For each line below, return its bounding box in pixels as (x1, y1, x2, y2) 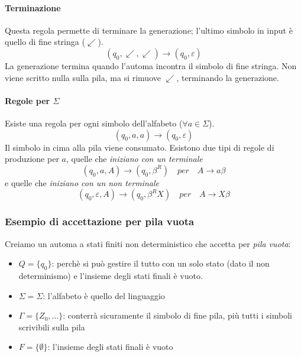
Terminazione (5, 1, 61, 14)
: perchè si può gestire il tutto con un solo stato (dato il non (51, 257, 270, 270)
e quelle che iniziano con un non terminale (5, 176, 159, 189)
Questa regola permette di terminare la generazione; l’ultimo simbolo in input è (5, 24, 293, 36)
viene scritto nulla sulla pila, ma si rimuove (5, 71, 161, 83)
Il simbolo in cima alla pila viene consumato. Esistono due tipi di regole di (5, 141, 274, 153)
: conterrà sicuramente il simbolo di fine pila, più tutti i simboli (63, 309, 292, 322)
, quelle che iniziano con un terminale (66, 152, 203, 165)
